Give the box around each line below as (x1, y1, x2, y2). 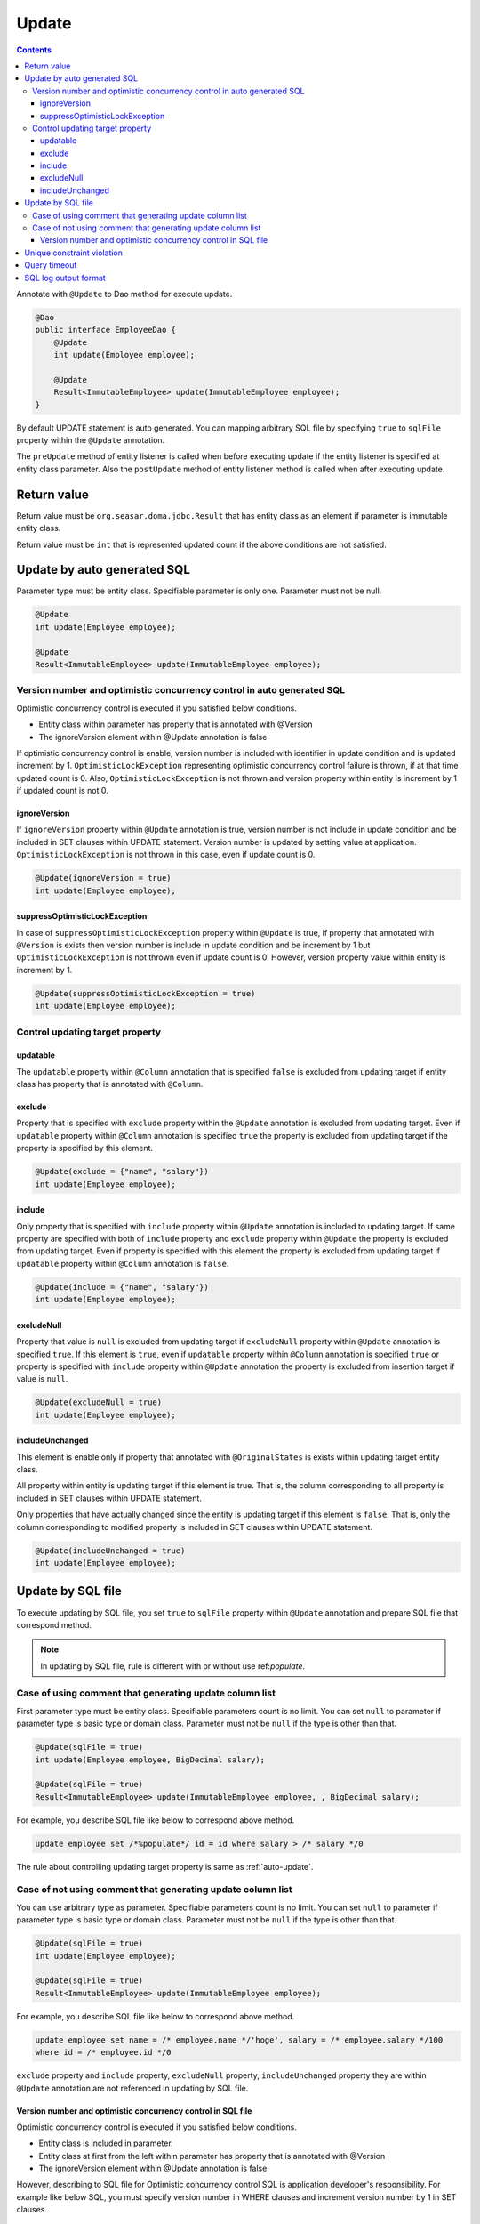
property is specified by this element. (16, 1143, 154, 1154)
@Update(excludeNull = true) (35, 1398, 163, 1407)
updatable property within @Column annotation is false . (16, 1258, 229, 1269)
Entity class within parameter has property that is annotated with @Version (38, 719, 313, 729)
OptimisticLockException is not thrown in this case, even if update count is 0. (16, 850, 316, 860)
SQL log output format (24, 272, 106, 283)
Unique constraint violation (24, 247, 124, 258)
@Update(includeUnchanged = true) (35, 1545, 186, 1556)
